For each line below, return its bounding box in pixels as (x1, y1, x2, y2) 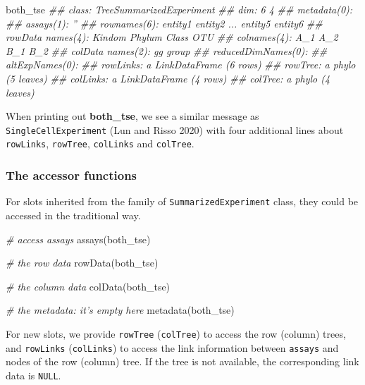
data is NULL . (6, 367, 61, 382)
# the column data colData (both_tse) (6, 279, 171, 293)
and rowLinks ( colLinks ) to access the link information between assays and (6, 340, 339, 355)
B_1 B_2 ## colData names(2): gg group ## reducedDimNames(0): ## (6, 43, 328, 58)
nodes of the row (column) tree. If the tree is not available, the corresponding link (6, 354, 359, 369)
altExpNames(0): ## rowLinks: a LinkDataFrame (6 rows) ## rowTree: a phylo (6, 57, 356, 72)
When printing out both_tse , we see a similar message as (6, 109, 259, 123)
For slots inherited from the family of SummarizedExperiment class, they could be (6, 194, 359, 209)
